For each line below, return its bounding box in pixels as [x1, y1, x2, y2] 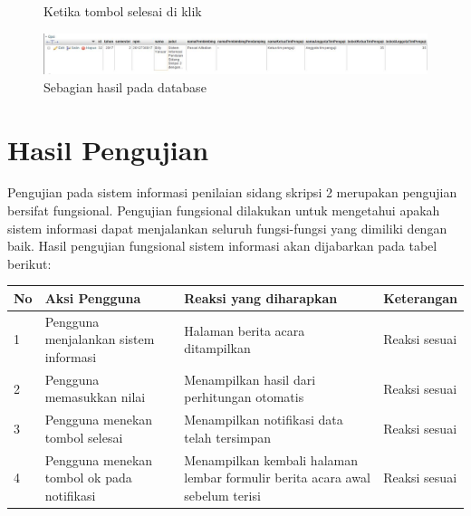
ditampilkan [184, 339, 251, 358]
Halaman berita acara [184, 320, 305, 339]
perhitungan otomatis [184, 387, 304, 406]
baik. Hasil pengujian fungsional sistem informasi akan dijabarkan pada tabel [7, 236, 437, 255]
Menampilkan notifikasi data [184, 410, 343, 429]
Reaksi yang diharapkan [184, 288, 338, 307]
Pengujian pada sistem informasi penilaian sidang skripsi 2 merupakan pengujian [7, 183, 457, 202]
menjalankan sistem [44, 330, 155, 349]
